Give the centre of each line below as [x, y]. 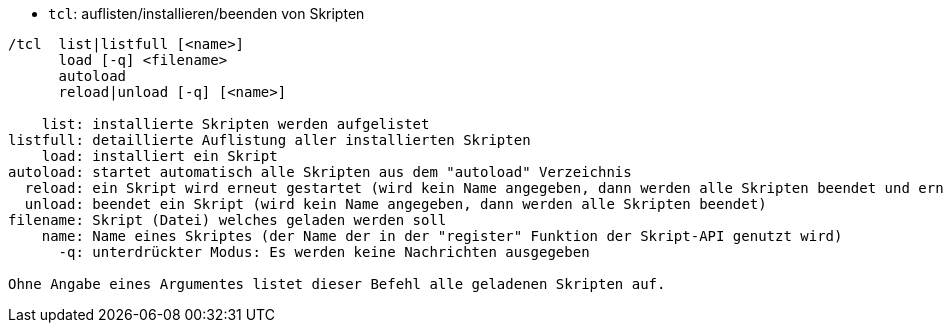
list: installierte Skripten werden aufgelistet [235, 124]
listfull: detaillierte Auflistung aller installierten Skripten [269, 140]
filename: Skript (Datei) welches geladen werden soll [227, 220]
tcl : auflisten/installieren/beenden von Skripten [206, 13]
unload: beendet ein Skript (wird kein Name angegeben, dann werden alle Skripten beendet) [395, 204]
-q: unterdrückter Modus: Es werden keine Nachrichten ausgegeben [324, 252]
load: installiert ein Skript [159, 156]
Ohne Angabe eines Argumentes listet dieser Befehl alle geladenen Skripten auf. [337, 284]
